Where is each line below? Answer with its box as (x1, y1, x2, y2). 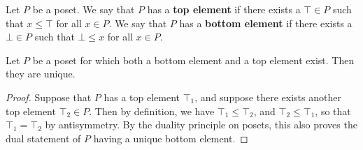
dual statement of (6, 130, 81, 145)
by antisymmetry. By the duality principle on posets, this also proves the (45, 117, 357, 132)
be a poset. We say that (32, 2, 135, 16)
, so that (315, 103, 351, 118)
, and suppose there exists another (194, 89, 341, 104)
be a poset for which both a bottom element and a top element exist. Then (32, 52, 355, 67)
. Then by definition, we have (89, 103, 215, 118)
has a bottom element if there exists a (179, 15, 353, 30)
